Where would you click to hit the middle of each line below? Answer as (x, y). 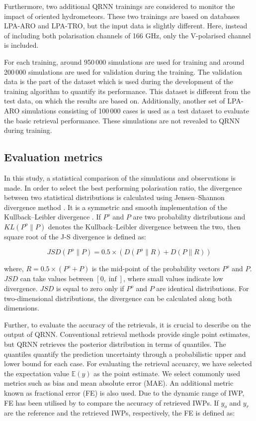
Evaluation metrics (53, 157)
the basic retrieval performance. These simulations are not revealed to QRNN (122, 120)
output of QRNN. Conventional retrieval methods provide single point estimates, (127, 334)
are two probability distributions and (189, 217)
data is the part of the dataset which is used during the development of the (119, 81)
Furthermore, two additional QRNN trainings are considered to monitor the (120, 6)
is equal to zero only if (90, 288)
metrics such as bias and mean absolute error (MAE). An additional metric (119, 383)
